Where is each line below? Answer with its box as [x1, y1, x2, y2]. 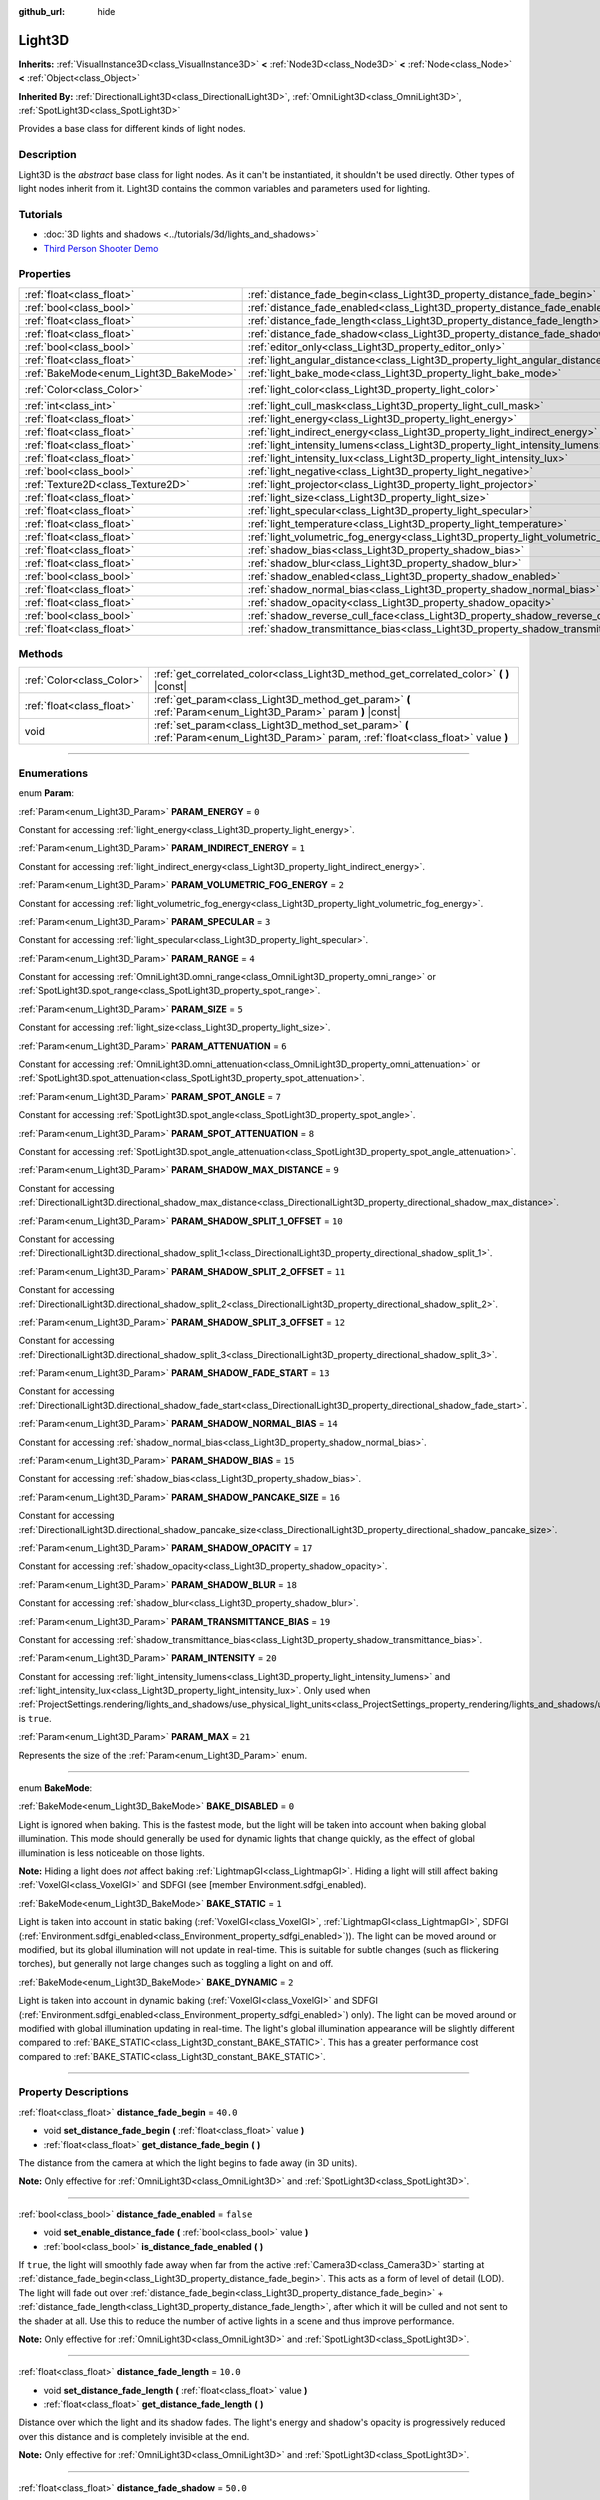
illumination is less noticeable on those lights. [18, 1846, 205, 1859]
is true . [18, 1712, 52, 1724]
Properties [18, 267, 72, 281]
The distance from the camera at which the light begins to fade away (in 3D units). [18, 2157, 358, 2169]
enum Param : [18, 787, 75, 799]
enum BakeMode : [18, 1782, 93, 1794]
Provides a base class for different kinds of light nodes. [18, 123, 246, 135]
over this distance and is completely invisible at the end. [18, 2430, 250, 2442]
